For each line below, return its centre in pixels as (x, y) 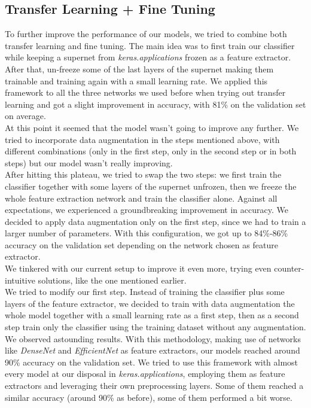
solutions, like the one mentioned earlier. (112, 280)
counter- (289, 268)
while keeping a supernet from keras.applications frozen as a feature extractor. (148, 57)
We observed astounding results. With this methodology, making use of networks (153, 338)
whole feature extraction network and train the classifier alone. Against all (141, 198)
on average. (25, 116)
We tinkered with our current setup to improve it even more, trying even (138, 268)
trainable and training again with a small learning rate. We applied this (136, 80)
